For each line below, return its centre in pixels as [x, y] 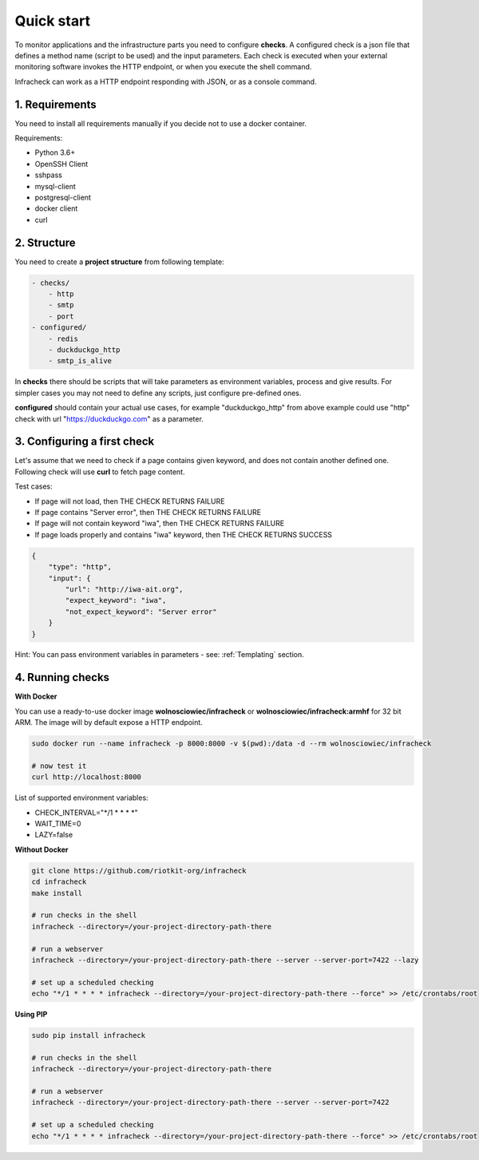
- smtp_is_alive [80, 361]
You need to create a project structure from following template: [120, 261]
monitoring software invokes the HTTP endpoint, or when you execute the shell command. [163, 67]
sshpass [49, 175]
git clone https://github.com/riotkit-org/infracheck [139, 871]
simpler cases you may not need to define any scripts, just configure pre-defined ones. [158, 393]
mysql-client [55, 186]
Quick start [53, 21]
